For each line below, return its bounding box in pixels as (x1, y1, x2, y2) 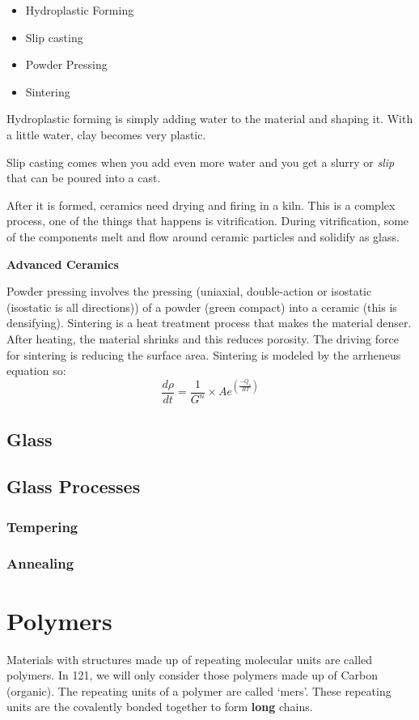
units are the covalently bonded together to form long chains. (6, 698, 313, 715)
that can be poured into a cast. (6, 169, 161, 186)
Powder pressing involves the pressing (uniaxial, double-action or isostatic (6, 283, 372, 300)
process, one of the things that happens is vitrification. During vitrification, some (6, 212, 409, 229)
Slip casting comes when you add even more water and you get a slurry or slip (6, 153, 395, 170)
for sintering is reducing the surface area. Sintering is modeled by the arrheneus (6, 346, 401, 363)
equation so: (6, 362, 66, 379)
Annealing (6, 553, 74, 573)
